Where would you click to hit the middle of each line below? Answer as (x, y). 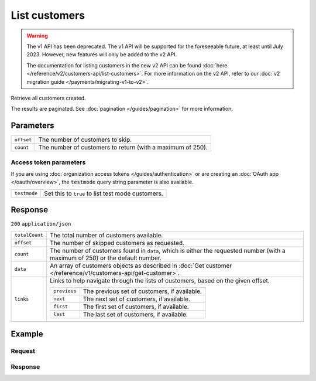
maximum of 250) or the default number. (106, 258)
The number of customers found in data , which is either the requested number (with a (168, 250)
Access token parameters (48, 162)
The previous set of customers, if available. (142, 291)
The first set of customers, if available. (136, 307)
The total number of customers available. (107, 235)
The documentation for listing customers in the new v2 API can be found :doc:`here (127, 65)
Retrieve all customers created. (48, 98)
